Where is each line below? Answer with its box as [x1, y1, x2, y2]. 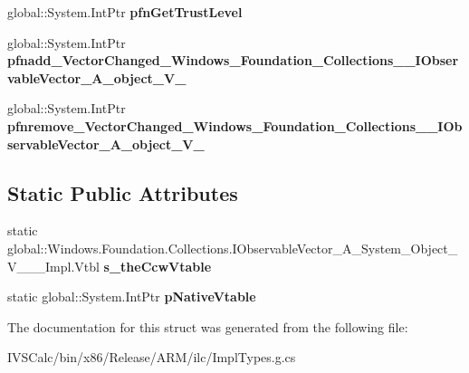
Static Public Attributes [7, 178, 238, 206]
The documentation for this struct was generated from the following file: [7, 317, 408, 336]
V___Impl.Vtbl [7, 256, 100, 275]
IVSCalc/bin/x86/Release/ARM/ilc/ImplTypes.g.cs [7, 348, 296, 367]
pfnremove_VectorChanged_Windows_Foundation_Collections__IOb [7, 116, 463, 135]
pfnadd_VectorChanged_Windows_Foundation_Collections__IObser [7, 51, 459, 70]
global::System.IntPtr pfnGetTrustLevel [7, 3, 243, 21]
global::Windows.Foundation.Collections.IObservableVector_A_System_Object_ [7, 238, 458, 257]
